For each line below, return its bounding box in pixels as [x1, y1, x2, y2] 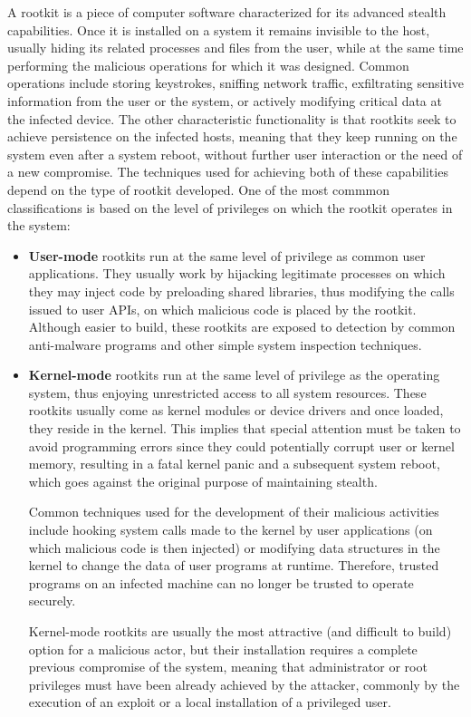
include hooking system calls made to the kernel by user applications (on [28, 520, 433, 539]
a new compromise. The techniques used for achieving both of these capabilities [7, 162, 448, 181]
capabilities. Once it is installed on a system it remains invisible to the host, [7, 20, 430, 39]
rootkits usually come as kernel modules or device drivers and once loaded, [28, 401, 444, 420]
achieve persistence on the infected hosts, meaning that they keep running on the [7, 127, 457, 146]
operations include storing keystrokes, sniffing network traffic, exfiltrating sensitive [7, 73, 464, 92]
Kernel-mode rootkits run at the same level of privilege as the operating [28, 365, 440, 384]
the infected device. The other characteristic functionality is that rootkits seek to [7, 109, 457, 128]
